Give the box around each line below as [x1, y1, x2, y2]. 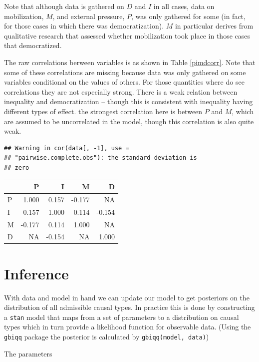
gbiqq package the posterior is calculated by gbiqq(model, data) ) [4, 331, 209, 342]
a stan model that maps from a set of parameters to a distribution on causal [4, 311, 239, 322]
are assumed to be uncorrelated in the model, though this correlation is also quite [4, 116, 254, 126]
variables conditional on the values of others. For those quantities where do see [4, 77, 245, 87]
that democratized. [4, 40, 62, 51]
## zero [4, 164, 29, 171]
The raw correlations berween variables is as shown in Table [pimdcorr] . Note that [4, 57, 256, 67]
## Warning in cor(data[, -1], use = [4, 144, 129, 152]
